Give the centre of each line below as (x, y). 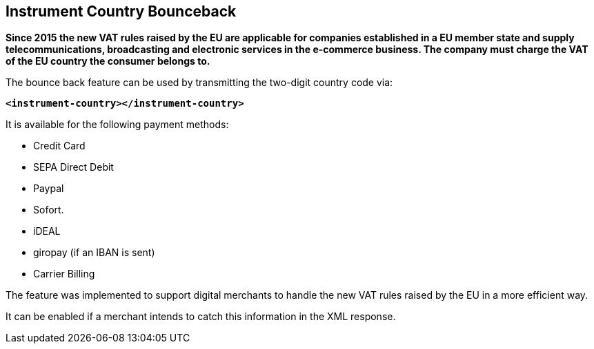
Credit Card (59, 146)
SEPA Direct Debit (73, 167)
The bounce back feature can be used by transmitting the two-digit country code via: (199, 83)
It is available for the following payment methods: (117, 125)
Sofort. (49, 210)
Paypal (49, 189)
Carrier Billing (64, 274)
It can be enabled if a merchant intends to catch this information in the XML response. (201, 317)
